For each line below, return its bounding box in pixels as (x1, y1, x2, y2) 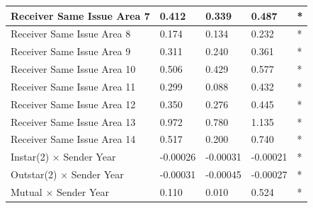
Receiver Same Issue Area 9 (11, 44, 131, 59)
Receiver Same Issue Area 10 (11, 62, 136, 76)
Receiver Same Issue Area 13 (11, 114, 136, 129)
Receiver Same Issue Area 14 (11, 132, 136, 146)
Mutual (11, 184, 42, 199)
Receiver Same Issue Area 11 (11, 79, 136, 93)
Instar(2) (11, 149, 50, 164)
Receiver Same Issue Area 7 (11, 8, 150, 23)
